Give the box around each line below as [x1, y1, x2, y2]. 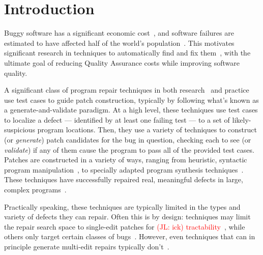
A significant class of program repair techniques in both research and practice [4, 84, 249, 95]
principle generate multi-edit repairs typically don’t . [4, 241, 169, 251]
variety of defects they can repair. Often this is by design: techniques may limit [4, 211, 251, 222]
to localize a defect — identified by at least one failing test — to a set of [4, 114, 230, 125]
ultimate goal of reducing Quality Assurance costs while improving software [4, 57, 240, 68]
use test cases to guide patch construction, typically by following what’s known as [4, 94, 259, 105]
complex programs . [4, 184, 67, 195]
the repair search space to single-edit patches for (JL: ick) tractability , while [4, 221, 245, 232]
